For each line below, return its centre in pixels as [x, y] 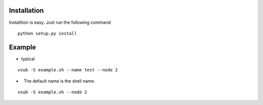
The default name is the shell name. [59, 81]
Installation [26, 10]
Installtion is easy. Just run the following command [60, 22]
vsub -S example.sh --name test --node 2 [68, 70]
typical [28, 59]
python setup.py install [47, 33]
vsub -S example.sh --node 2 [52, 92]
